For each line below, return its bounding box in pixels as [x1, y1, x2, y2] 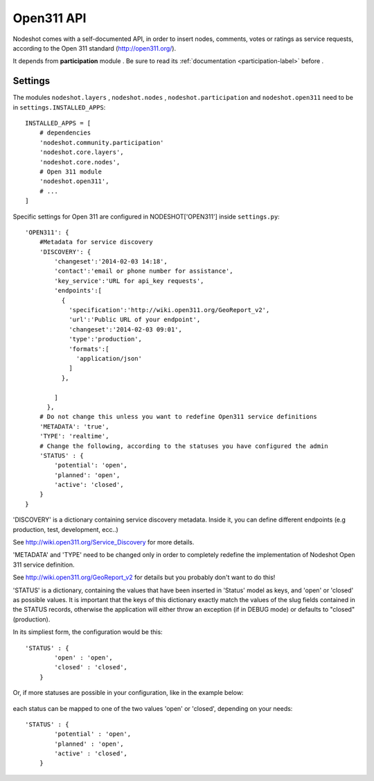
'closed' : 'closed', [54, 663, 128, 671]
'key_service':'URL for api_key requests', [54, 277, 204, 284]
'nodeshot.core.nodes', [39, 158, 121, 166]
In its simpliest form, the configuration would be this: [12, 628, 163, 636]
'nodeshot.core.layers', [39, 148, 124, 156]
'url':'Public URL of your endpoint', [69, 316, 201, 324]
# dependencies [39, 129, 91, 137]
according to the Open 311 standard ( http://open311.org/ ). [12, 44, 177, 52]
